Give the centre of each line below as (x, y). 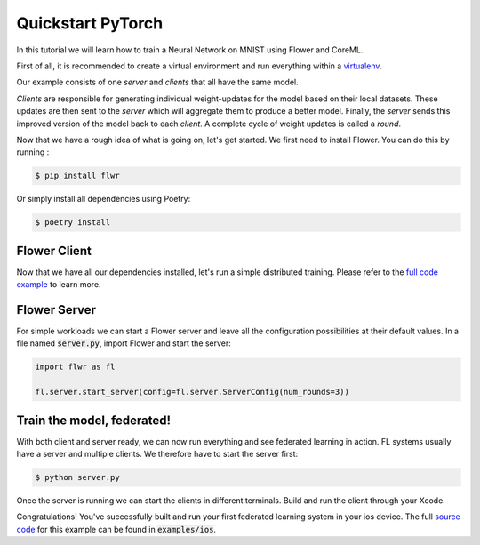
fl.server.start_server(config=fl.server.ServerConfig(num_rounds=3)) (192, 392)
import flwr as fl (75, 367)
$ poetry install (73, 223)
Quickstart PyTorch (90, 23)
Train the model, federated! (94, 420)
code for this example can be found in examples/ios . (116, 529)
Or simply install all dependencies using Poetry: (104, 199)
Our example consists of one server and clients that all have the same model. (157, 82)
